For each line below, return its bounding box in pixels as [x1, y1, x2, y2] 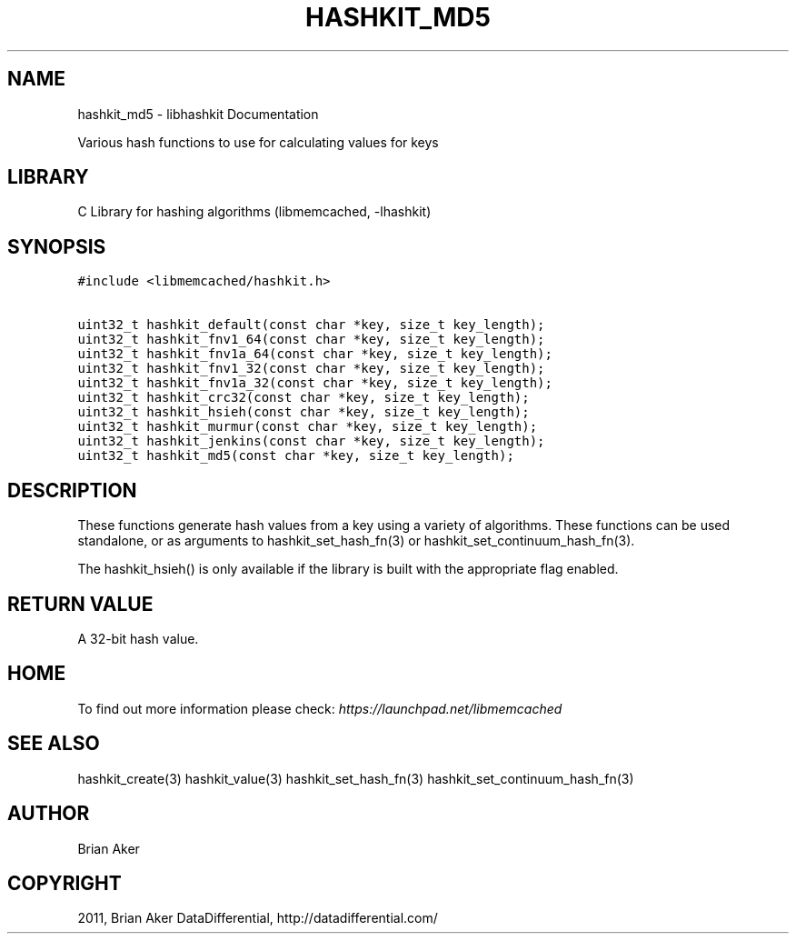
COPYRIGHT [7, 871, 122, 895]
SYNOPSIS [7, 235, 106, 258]
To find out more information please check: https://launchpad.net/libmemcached [77, 700, 562, 716]
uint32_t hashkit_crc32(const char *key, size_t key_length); [77, 390, 530, 405]
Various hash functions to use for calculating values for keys [77, 134, 439, 150]
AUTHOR [7, 802, 90, 826]
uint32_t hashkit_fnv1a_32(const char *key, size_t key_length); [77, 375, 552, 391]
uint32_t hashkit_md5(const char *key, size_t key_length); [77, 448, 514, 464]
